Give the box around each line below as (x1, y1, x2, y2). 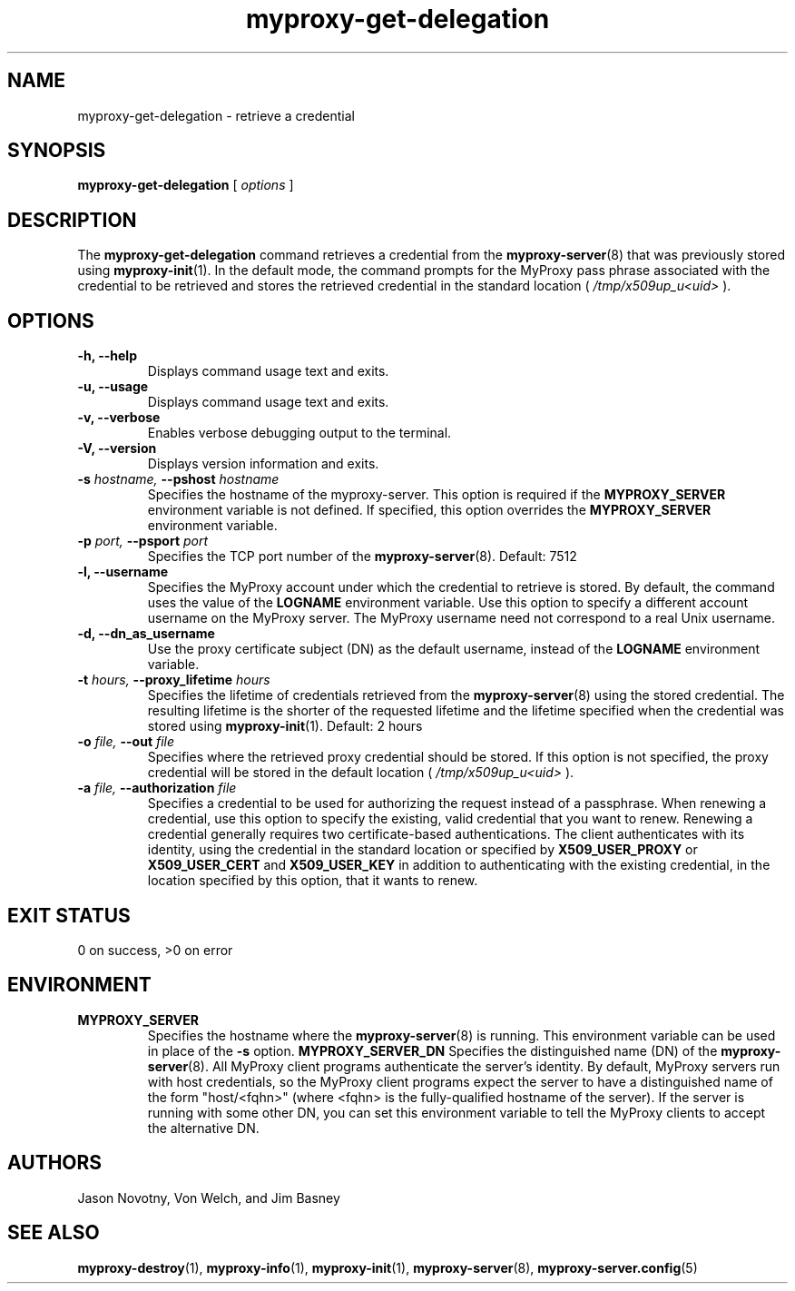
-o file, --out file (77, 734, 175, 750)
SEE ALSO (7, 1221, 100, 1245)
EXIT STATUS (7, 903, 131, 927)
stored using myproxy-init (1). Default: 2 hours (147, 718, 423, 734)
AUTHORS (7, 1151, 103, 1175)
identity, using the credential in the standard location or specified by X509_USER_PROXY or (147, 842, 698, 858)
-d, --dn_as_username (77, 626, 215, 642)
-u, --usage (77, 379, 149, 395)
